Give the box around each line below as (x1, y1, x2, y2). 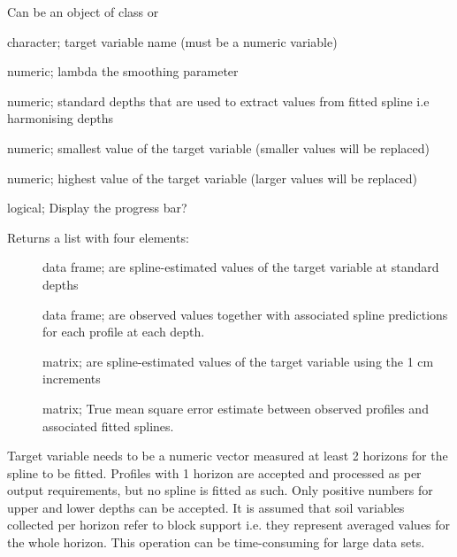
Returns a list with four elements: (7, 228, 189, 246)
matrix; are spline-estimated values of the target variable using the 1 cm (42, 352, 434, 370)
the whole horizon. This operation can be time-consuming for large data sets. (7, 533, 425, 552)
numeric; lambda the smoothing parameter (7, 62, 239, 81)
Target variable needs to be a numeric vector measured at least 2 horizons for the (7, 446, 448, 465)
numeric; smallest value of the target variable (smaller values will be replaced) (7, 138, 430, 157)
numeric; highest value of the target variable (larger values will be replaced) (7, 168, 417, 187)
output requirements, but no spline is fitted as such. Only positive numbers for (7, 481, 433, 499)
